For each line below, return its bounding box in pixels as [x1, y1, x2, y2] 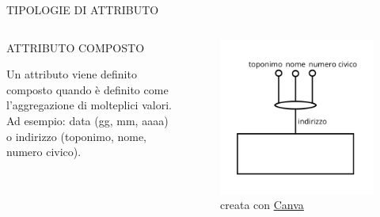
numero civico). [6, 143, 82, 160]
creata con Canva [220, 196, 304, 213]
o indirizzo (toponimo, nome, [6, 128, 147, 144]
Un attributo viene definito [6, 66, 137, 82]
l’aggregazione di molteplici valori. [6, 97, 172, 113]
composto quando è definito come [6, 81, 169, 97]
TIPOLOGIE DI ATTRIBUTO [6, 2, 159, 17]
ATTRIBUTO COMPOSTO [6, 39, 145, 55]
